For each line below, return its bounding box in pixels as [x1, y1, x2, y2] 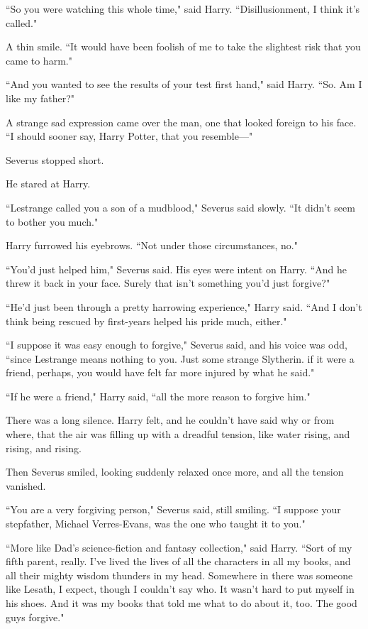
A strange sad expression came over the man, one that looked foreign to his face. [6, 114, 357, 129]
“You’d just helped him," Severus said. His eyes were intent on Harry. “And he [6, 261, 347, 276]
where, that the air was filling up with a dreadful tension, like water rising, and [6, 427, 350, 442]
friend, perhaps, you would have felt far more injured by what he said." [6, 365, 315, 380]
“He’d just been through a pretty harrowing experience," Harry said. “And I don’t [6, 299, 362, 314]
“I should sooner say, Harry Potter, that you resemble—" [6, 128, 253, 143]
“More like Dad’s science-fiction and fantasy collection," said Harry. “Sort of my [6, 540, 352, 554]
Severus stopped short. [6, 152, 104, 167]
